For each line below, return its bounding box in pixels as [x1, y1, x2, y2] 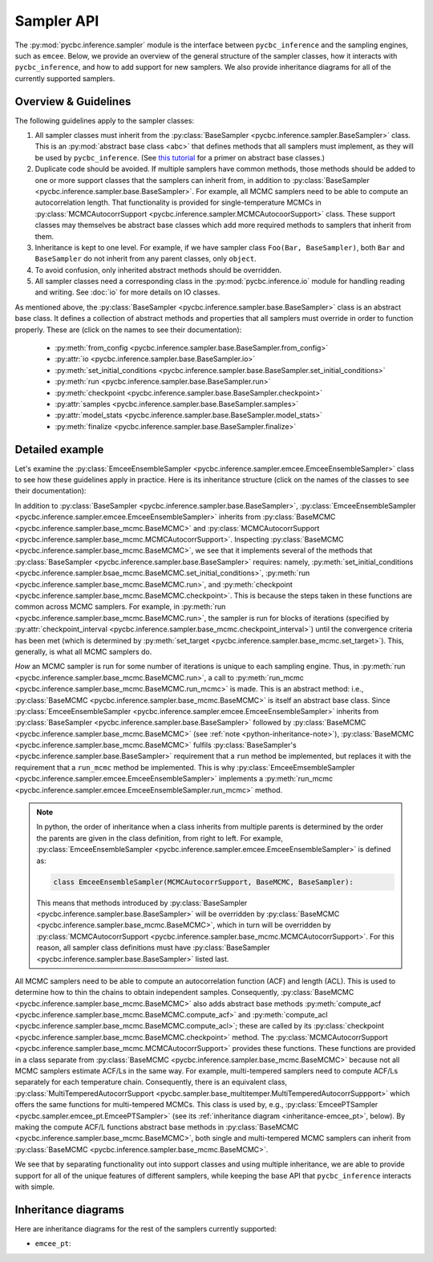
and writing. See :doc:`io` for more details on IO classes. [34, 287, 221, 297]
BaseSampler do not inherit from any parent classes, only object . [34, 254, 257, 264]
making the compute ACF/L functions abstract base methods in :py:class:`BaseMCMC [14, 1122, 299, 1131]
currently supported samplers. [14, 73, 115, 83]
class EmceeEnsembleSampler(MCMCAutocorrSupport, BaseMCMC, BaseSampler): [53, 877, 354, 887]
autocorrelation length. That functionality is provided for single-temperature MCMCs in [34, 197, 322, 208]
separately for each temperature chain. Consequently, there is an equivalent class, [14, 1077, 288, 1087]
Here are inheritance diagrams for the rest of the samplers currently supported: [14, 1223, 277, 1233]
